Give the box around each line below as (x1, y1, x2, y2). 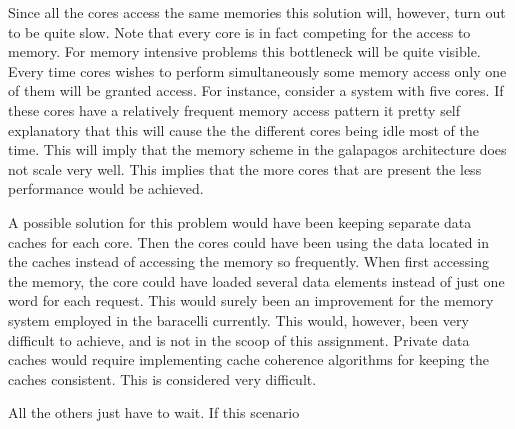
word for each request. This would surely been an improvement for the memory (8, 290, 494, 311)
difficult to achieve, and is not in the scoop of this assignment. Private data (8, 329, 470, 350)
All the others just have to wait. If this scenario (8, 402, 300, 423)
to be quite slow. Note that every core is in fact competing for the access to (8, 21, 471, 42)
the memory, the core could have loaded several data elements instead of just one (8, 270, 505, 291)
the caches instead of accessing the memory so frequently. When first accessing (8, 251, 489, 272)
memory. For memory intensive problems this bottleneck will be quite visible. (8, 41, 481, 62)
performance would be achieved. (8, 178, 204, 199)
